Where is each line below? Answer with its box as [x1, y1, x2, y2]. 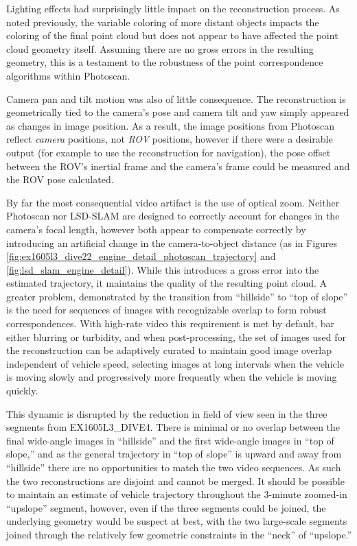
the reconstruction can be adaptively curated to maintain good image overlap [6, 343, 332, 357]
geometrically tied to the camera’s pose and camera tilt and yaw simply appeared [6, 105, 349, 119]
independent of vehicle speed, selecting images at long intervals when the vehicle [6, 356, 344, 370]
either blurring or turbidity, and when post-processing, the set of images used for [6, 329, 347, 344]
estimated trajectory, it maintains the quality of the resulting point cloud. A [6, 276, 327, 290]
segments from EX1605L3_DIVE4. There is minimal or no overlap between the [6, 420, 341, 434]
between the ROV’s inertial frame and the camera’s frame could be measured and [6, 158, 350, 173]
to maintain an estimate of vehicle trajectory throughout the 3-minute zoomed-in [6, 487, 347, 501]
